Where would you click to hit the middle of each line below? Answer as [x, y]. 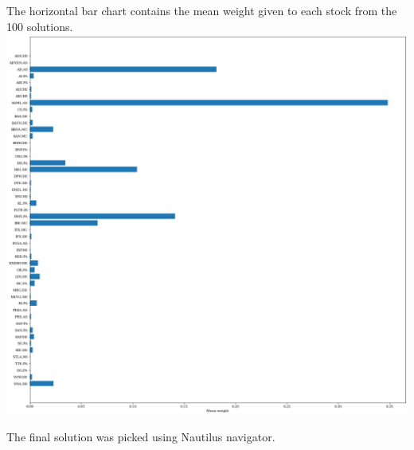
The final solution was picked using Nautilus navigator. [141, 437]
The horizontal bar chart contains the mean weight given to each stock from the [202, 10]
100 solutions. [40, 26]
